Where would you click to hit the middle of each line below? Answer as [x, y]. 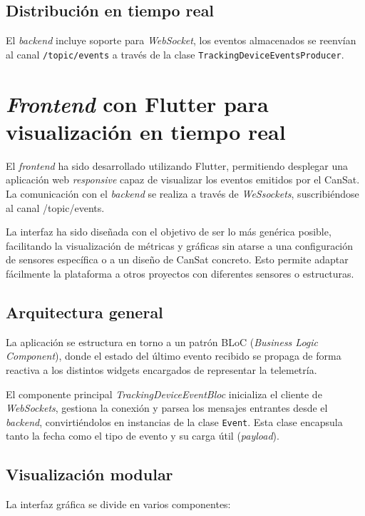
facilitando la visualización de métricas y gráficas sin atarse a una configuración [180, 245]
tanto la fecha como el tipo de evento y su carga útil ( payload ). [143, 436]
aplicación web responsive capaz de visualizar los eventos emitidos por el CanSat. [183, 179]
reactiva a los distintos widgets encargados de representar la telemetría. [161, 369]
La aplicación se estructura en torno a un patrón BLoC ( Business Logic [162, 342]
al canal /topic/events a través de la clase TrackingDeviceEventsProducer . [175, 54]
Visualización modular [89, 474]
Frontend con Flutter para [137, 103]
